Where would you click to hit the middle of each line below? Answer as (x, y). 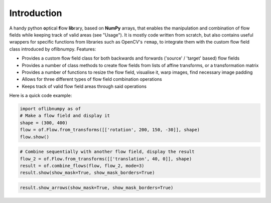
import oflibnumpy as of (50, 109)
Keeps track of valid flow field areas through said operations (84, 86)
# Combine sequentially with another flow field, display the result (107, 152)
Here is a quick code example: (41, 96)
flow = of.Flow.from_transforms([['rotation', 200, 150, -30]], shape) (110, 130)
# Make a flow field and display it (65, 116)
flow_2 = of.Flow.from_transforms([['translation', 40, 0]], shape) (106, 159)
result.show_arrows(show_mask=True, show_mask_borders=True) (97, 187)
